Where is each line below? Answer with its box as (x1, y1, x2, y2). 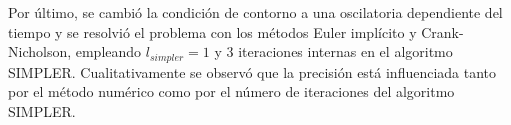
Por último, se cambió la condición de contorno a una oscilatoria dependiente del (8, 2, 503, 22)
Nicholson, (8, 41, 72, 62)
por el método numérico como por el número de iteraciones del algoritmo (8, 81, 455, 102)
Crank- (421, 21, 464, 42)
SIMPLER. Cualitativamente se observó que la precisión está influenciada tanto (8, 61, 497, 82)
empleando (75, 41, 142, 62)
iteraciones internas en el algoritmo (238, 41, 453, 62)
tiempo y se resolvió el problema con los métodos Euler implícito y (8, 21, 417, 42)
